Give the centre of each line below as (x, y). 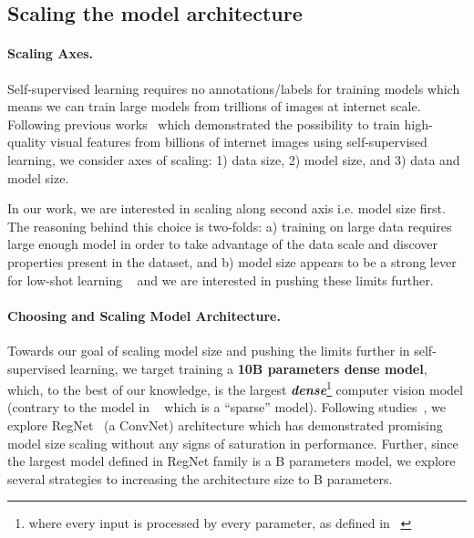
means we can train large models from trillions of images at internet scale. (214, 106)
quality (27, 142)
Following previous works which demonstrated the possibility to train (204, 124)
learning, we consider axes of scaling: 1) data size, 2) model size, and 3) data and (234, 159)
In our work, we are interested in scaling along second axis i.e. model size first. (227, 208)
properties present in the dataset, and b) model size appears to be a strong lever (232, 261)
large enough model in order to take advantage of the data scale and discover (223, 244)
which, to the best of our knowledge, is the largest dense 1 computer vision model (235, 388)
